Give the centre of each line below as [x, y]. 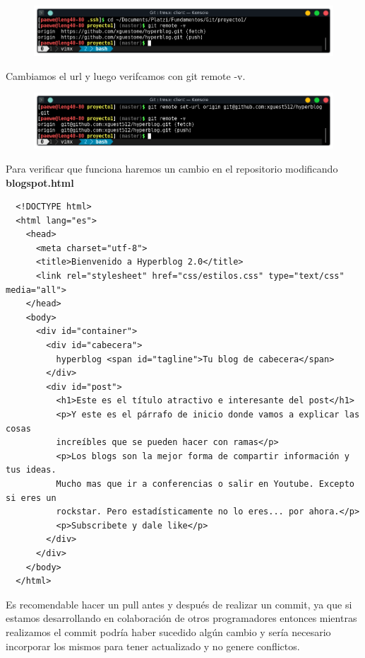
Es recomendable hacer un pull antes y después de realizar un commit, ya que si [179, 604]
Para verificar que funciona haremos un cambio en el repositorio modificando [172, 168]
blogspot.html [40, 182]
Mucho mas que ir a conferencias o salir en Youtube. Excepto [205, 484]
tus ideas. [31, 470]
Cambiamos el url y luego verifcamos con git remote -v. [126, 75]
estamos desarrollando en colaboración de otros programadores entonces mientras [181, 618]
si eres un [31, 498]
